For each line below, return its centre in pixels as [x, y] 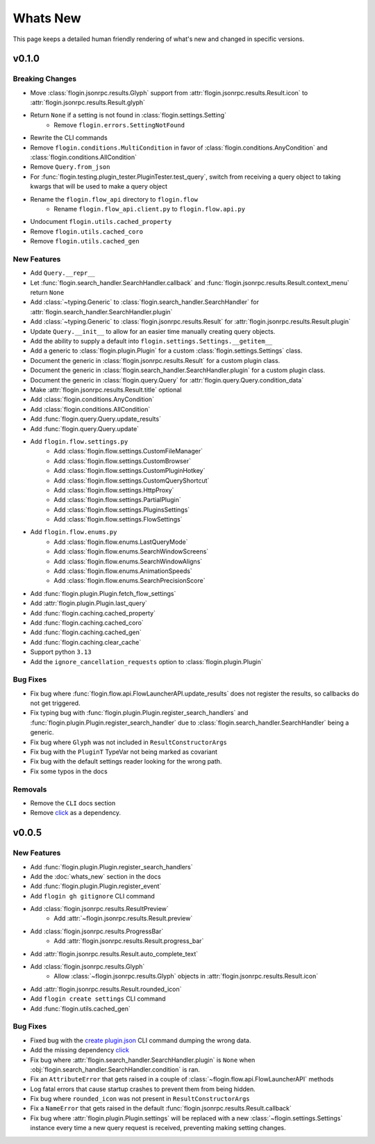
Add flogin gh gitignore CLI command [93, 896]
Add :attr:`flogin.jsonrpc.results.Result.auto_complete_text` [114, 953]
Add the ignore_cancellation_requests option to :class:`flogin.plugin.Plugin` [147, 661]
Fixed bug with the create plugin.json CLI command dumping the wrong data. [141, 1040]
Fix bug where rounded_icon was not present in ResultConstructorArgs [140, 1099]
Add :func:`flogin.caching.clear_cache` [86, 642]
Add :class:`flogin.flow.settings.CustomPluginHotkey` [130, 471]
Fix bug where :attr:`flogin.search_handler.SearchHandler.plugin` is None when [143, 1060]
